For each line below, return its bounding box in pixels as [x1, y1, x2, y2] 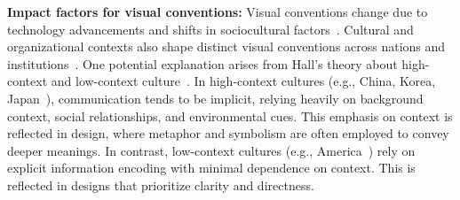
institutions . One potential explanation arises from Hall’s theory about [7, 54, 398, 73]
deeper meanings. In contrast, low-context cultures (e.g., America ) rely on [7, 141, 416, 159]
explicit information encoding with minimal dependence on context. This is [7, 158, 416, 177]
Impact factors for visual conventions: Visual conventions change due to [7, 3, 428, 20]
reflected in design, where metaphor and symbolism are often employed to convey [7, 124, 449, 142]
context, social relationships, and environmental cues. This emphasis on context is [7, 106, 453, 125]
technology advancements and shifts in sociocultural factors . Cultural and [7, 19, 414, 38]
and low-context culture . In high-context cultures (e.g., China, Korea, [51, 72, 436, 90]
